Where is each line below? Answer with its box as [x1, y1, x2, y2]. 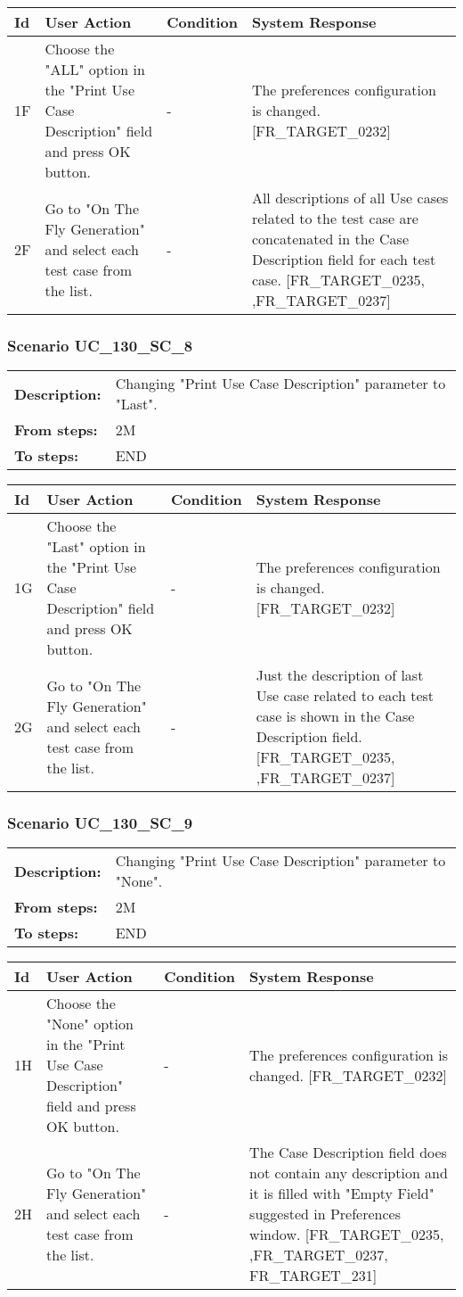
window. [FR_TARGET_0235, [249, 1224, 444, 1245]
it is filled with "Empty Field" [249, 1183, 435, 1204]
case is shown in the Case [256, 706, 415, 727]
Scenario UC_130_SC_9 [7, 812, 193, 834]
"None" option [46, 1013, 134, 1035]
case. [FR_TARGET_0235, [251, 269, 425, 290]
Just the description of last [256, 665, 424, 686]
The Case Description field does [249, 1142, 447, 1163]
